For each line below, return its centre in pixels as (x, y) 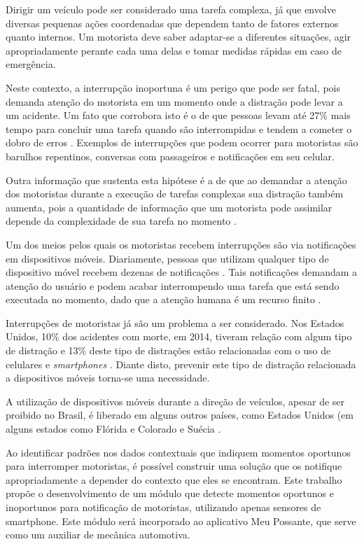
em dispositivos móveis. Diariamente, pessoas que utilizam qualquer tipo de (167, 258)
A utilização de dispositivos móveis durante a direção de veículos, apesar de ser (175, 401)
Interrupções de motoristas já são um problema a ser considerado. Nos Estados (175, 322)
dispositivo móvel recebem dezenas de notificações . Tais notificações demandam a (182, 272)
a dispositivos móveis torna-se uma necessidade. (108, 378)
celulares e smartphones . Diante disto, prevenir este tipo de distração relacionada (181, 364)
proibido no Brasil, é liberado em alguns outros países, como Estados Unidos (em (180, 415)
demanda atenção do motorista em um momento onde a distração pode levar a (174, 101)
